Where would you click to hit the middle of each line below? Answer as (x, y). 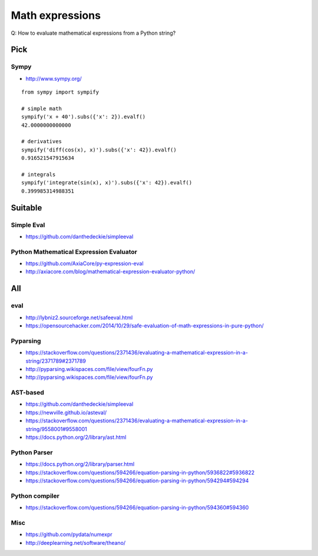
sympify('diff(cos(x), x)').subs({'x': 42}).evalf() (99, 150)
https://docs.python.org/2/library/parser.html (80, 464)
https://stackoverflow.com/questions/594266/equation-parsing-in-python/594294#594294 (137, 481)
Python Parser (32, 452)
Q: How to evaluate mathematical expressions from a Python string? (93, 33)
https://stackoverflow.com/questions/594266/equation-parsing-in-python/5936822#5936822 (140, 472)
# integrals (39, 175)
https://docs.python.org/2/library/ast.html (76, 437)
